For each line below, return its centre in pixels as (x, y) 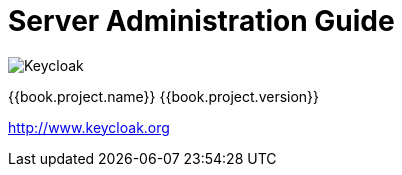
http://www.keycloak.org (89, 127)
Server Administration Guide (201, 21)
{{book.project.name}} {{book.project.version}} (164, 96)
